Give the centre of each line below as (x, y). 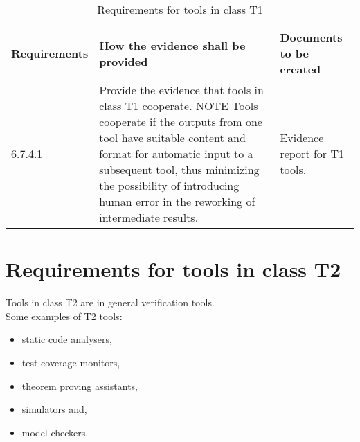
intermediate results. (149, 217)
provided (124, 61)
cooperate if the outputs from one (181, 122)
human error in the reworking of (177, 201)
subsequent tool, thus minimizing (179, 169)
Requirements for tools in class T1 (180, 9)
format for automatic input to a (176, 153)
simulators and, (54, 409)
